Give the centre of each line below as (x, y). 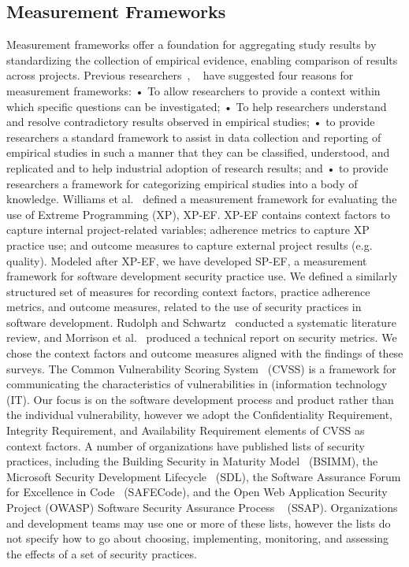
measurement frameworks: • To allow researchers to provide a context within (193, 90)
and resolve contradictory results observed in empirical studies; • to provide (191, 122)
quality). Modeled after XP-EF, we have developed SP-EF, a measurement (187, 260)
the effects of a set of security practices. (102, 553)
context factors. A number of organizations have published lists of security (186, 445)
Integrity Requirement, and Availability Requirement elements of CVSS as (186, 430)
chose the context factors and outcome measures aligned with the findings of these (205, 353)
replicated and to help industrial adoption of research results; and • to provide (197, 167)
